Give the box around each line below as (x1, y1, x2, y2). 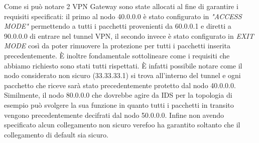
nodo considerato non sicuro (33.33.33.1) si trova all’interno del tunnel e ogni (4, 70, 241, 81)
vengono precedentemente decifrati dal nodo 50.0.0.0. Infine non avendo (4, 109, 224, 120)
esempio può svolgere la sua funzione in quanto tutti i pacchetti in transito (4, 99, 234, 110)
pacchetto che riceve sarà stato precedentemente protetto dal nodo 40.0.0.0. (4, 80, 236, 90)
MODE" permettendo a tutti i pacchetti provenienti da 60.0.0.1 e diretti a (4, 21, 231, 31)
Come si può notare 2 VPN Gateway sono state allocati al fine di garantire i (4, 1, 238, 11)
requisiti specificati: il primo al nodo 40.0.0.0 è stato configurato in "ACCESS (4, 11, 242, 21)
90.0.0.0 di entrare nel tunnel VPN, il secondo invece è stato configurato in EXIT (4, 30, 254, 41)
